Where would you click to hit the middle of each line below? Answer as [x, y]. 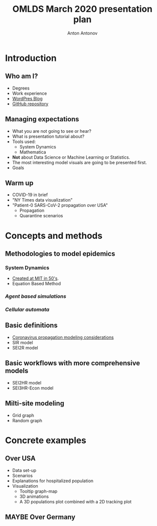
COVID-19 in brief [30, 195]
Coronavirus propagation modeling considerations [63, 337]
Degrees [21, 88]
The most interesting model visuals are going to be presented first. [79, 162]
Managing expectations [42, 119]
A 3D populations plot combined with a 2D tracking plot [75, 501]
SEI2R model [25, 348]
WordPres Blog [27, 98]
